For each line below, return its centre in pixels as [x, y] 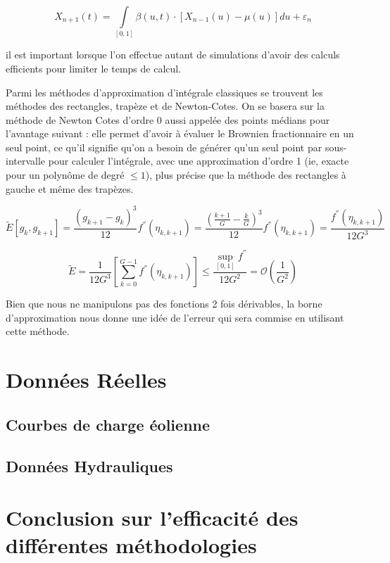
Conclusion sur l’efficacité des [152, 518]
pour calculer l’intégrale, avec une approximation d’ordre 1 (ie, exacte [199, 161]
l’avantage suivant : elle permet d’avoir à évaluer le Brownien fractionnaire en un [180, 133]
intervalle [26, 161]
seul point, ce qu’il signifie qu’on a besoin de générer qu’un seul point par [164, 147]
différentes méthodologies [131, 545]
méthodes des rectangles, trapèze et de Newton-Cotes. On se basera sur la [165, 106]
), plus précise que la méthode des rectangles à [246, 175]
